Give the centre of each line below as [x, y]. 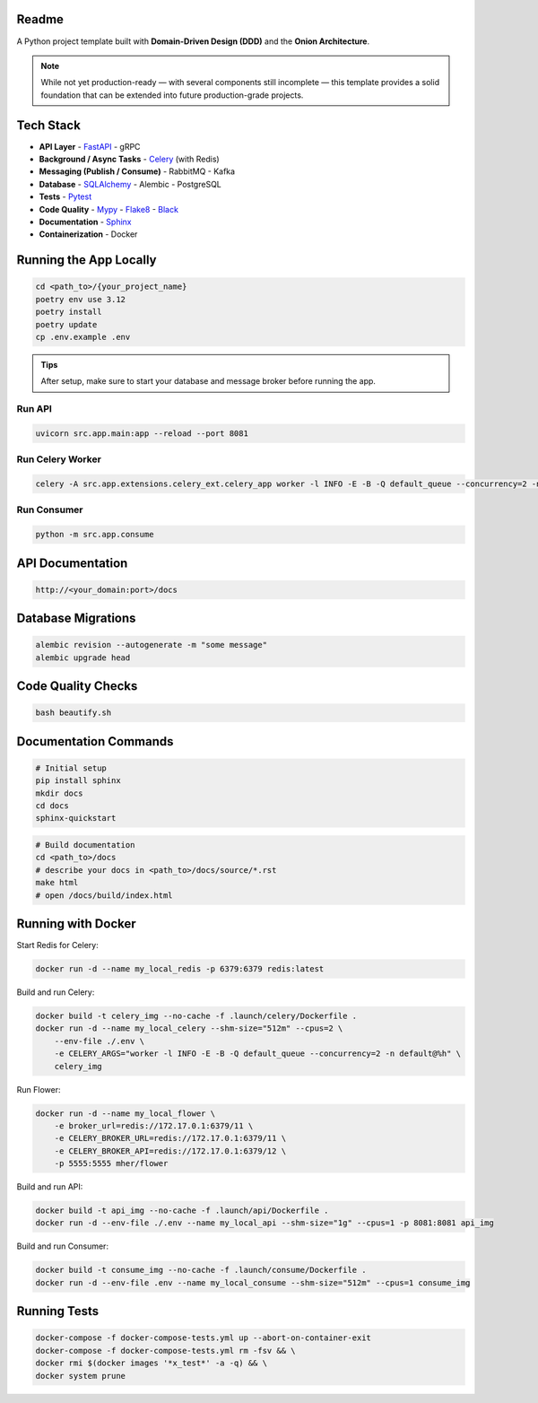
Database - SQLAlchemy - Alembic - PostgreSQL [130, 184]
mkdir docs [59, 793]
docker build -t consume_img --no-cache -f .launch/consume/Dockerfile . [201, 1270]
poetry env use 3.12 [80, 299]
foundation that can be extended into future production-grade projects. [172, 95]
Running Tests [57, 1311]
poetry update [66, 324]
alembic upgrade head [83, 658]
